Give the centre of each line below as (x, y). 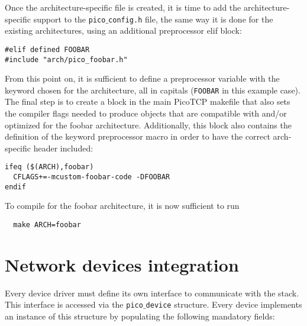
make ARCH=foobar (47, 225)
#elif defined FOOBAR (47, 49)
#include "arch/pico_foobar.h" (66, 59)
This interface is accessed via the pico (74, 304)
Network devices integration (122, 264)
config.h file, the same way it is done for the (191, 19)
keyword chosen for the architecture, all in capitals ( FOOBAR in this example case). (153, 90)
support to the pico (70, 19)
